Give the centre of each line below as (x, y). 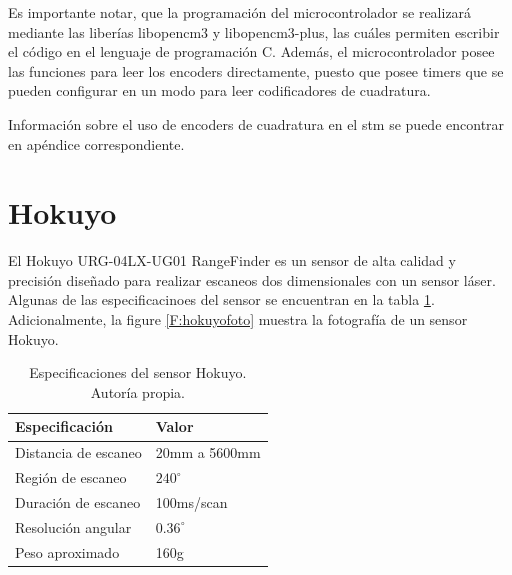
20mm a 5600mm (208, 452)
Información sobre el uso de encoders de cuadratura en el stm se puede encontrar (256, 123)
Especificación (64, 426)
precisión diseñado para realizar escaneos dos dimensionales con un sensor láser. (252, 279)
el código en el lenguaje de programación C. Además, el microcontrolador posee (251, 51)
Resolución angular (73, 526)
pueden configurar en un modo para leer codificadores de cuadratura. (219, 90)
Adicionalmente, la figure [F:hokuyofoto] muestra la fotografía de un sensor (238, 319)
